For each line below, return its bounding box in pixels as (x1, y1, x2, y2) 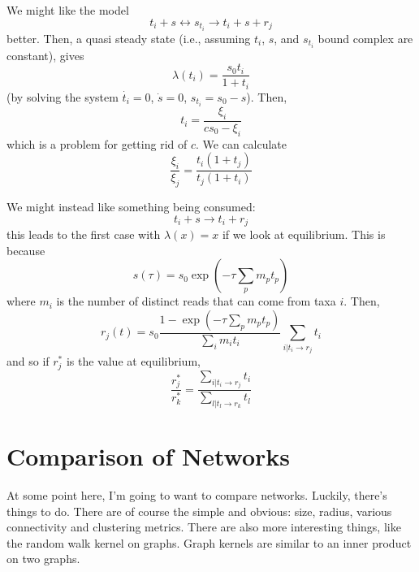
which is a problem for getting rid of (6, 135, 188, 152)
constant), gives (6, 46, 84, 63)
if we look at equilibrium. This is (222, 226, 386, 243)
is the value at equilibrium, (66, 353, 201, 370)
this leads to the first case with (6, 226, 161, 243)
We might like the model (6, 2, 129, 18)
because (6, 241, 45, 258)
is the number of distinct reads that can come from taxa (56, 292, 336, 310)
